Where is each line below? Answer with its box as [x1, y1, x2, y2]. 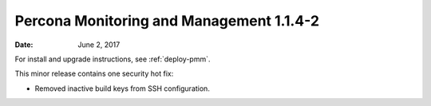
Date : [14, 40, 34, 49]
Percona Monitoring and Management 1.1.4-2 [14, 12, 319, 29]
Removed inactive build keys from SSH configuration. [34, 84, 211, 93]
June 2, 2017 [77, 40, 121, 49]
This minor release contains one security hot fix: [14, 69, 174, 79]
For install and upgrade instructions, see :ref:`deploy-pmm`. [14, 54, 211, 64]
